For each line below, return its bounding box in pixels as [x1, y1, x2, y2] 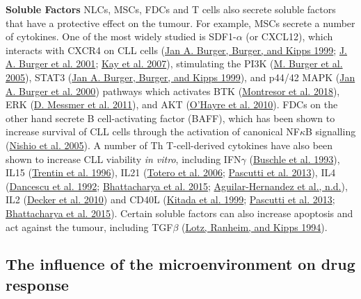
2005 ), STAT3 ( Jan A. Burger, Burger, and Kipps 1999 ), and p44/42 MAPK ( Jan [6, 69, 355, 84]
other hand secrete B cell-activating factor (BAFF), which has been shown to [6, 110, 335, 125]
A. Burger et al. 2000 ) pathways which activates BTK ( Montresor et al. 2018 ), [6, 83, 340, 98]
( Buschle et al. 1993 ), [249, 151, 340, 166]
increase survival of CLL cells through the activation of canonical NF [6, 124, 300, 139]
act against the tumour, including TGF [6, 219, 173, 234]
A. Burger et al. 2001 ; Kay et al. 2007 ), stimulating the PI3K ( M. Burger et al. [6, 56, 343, 71]
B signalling [305, 124, 356, 139]
